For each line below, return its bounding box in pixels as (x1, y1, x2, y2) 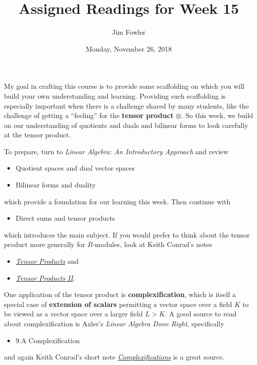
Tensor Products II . (15, 272, 75, 283)
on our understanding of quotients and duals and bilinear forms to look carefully (4, 120, 248, 130)
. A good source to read (165, 308, 237, 319)
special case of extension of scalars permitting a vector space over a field (4, 299, 232, 309)
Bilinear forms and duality (15, 180, 96, 190)
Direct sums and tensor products (15, 213, 115, 223)
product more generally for (4, 239, 85, 249)
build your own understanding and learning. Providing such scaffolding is (4, 90, 226, 101)
